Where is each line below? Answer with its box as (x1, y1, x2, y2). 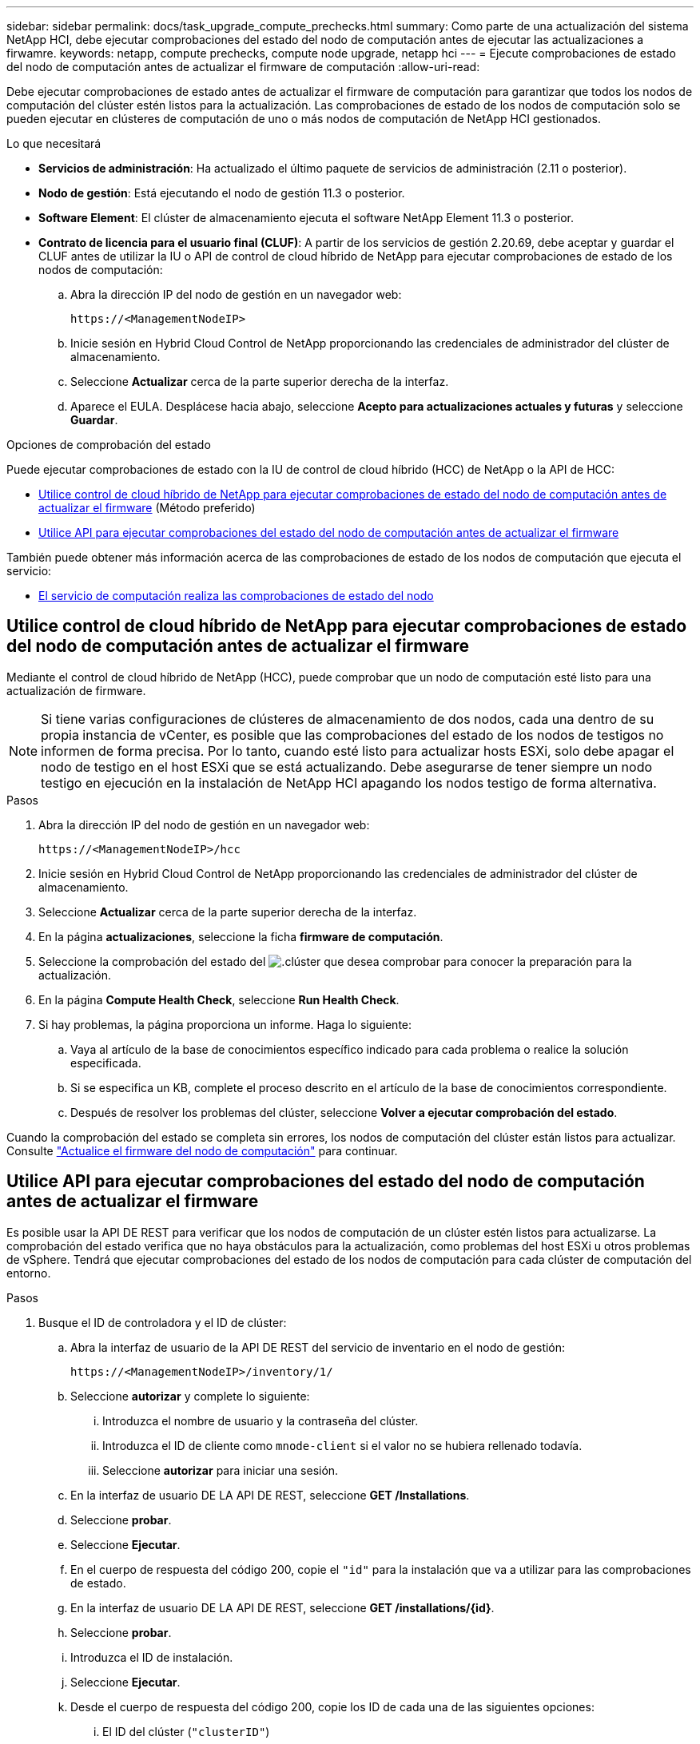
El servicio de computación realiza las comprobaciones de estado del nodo (38, 589, 434, 602)
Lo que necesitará (6, 137, 101, 150)
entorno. (6, 1265, 51, 1280)
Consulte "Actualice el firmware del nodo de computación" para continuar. (6, 1143, 398, 1158)
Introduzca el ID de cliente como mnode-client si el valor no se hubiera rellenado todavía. (102, 1438, 583, 1452)
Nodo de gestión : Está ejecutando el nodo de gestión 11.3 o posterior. (38, 186, 405, 200)
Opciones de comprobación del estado (6, 438, 211, 451)
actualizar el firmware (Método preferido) (38, 501, 256, 514)
